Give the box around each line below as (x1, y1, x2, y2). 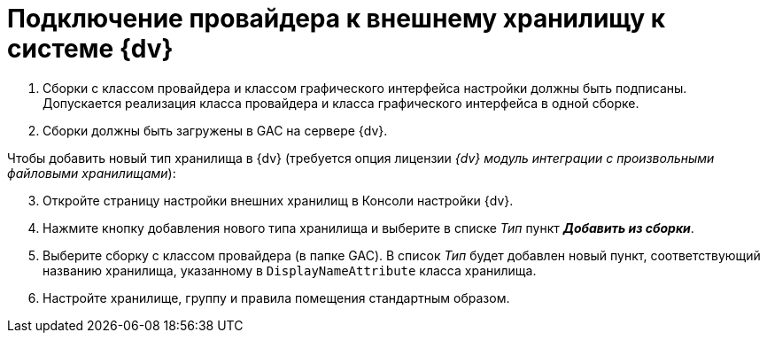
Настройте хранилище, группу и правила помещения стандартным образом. (43, 290, 510, 305)
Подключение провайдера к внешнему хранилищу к (7, 4, 666, 34)
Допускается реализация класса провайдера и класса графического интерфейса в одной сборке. (43, 95, 639, 111)
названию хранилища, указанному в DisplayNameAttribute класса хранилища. (43, 262, 537, 278)
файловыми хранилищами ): (7, 165, 176, 181)
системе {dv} (7, 34, 174, 64)
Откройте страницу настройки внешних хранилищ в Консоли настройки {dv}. (43, 192, 514, 208)
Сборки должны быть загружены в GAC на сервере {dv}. (43, 122, 388, 138)
